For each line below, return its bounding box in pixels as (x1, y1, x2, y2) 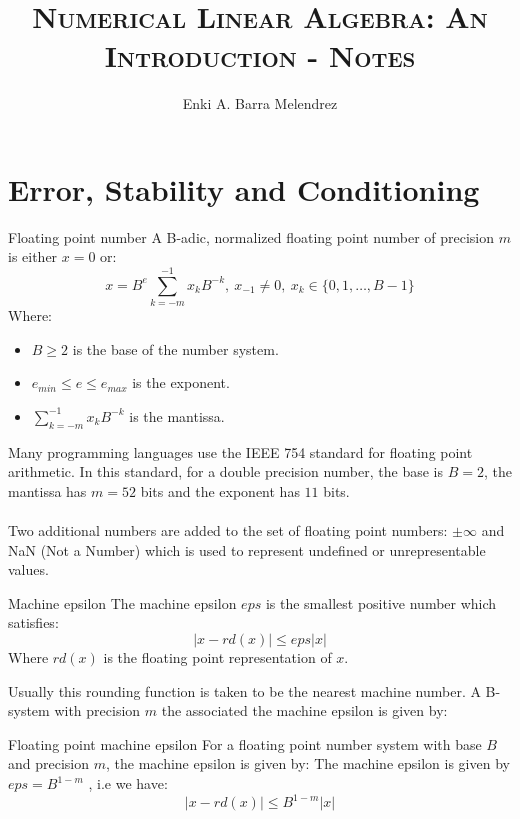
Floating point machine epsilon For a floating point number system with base (8, 733, 482, 754)
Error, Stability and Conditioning (8, 168, 480, 209)
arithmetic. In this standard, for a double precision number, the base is (8, 461, 443, 482)
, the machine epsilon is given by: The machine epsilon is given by (105, 753, 510, 774)
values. (8, 559, 49, 580)
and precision (8, 753, 90, 774)
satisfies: (8, 612, 59, 633)
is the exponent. (132, 372, 230, 393)
